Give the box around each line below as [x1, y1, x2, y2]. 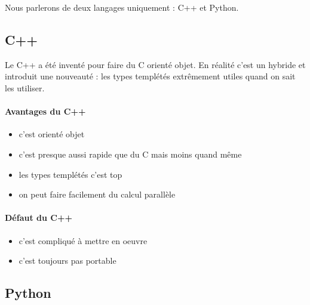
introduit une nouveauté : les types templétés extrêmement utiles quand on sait [5, 70, 296, 82]
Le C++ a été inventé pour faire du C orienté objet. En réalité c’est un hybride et [5, 58, 306, 70]
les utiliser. [5, 81, 45, 94]
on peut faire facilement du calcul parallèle [19, 188, 176, 201]
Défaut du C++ [5, 211, 72, 224]
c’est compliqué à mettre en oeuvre [19, 234, 148, 247]
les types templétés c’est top [19, 168, 122, 180]
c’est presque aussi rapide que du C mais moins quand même [19, 147, 242, 160]
